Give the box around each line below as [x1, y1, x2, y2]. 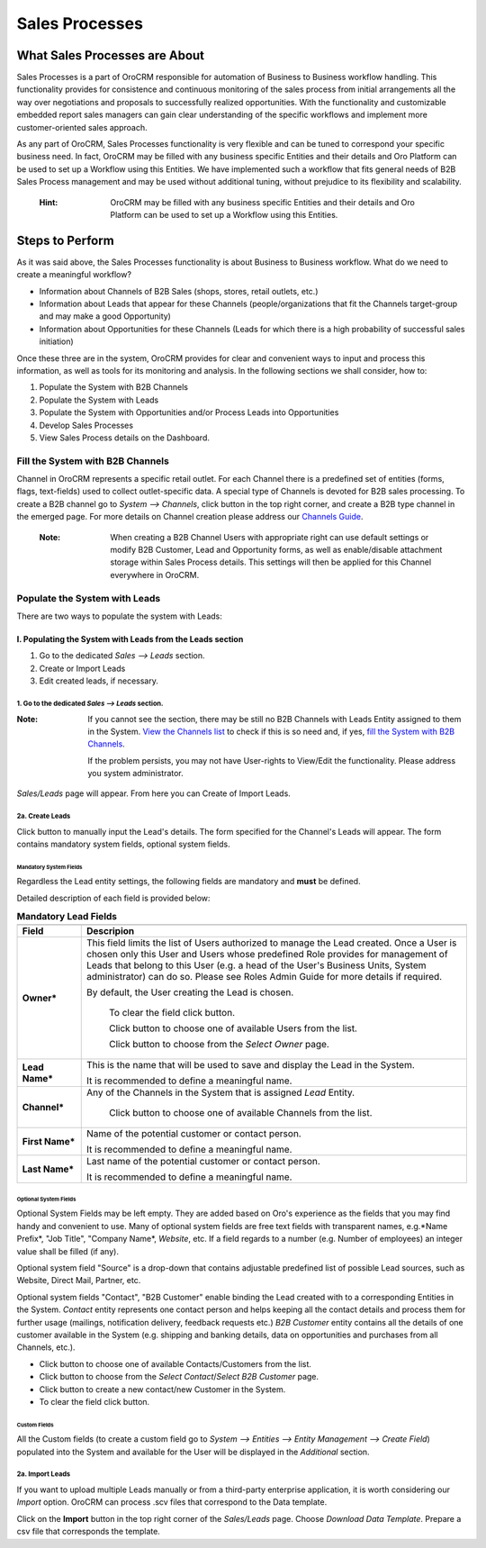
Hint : [39, 196, 58, 207]
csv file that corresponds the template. [16, 1526, 161, 1537]
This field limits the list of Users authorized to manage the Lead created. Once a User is [85, 937, 457, 949]
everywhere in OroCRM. [110, 569, 200, 580]
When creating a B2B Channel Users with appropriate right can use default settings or [110, 531, 429, 542]
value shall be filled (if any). [16, 1245, 119, 1256]
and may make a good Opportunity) [39, 311, 171, 321]
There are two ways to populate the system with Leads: [16, 611, 222, 621]
